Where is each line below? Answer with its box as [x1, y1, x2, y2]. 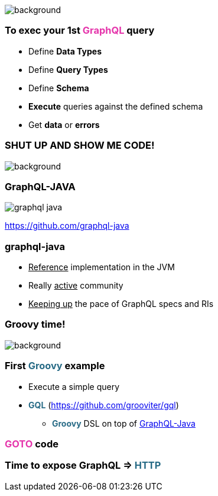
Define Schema [28, 82, 89, 93]
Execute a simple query [28, 381, 119, 392]
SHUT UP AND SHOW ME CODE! [5, 139, 155, 152]
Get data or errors [28, 119, 100, 130]
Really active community [28, 280, 123, 290]
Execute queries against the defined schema [28, 101, 203, 111]
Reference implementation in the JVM [28, 262, 175, 272]
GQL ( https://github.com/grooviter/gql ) [28, 399, 179, 410]
